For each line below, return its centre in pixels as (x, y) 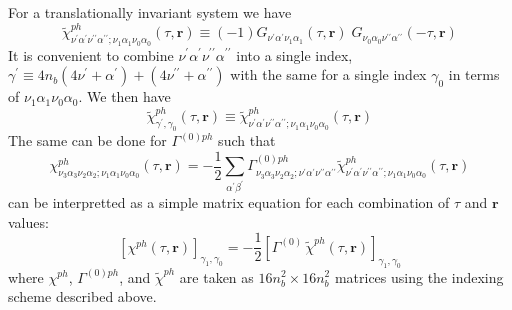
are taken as (216, 276)
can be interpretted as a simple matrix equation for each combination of (229, 202)
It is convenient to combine (91, 54)
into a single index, (294, 54)
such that (247, 140)
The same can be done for (87, 140)
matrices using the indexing (419, 276)
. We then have (124, 96)
